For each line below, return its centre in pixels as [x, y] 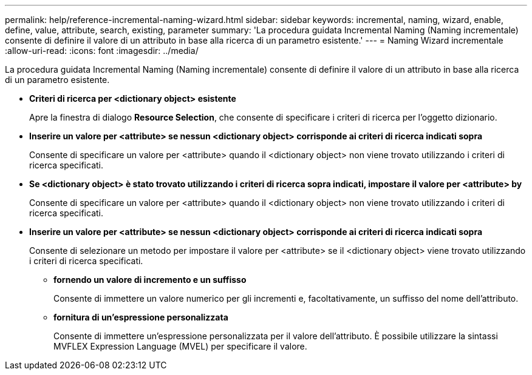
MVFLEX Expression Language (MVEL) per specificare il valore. [180, 346]
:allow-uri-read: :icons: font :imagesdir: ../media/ [102, 51]
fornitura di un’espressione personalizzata [141, 317]
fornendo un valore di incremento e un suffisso [150, 280]
